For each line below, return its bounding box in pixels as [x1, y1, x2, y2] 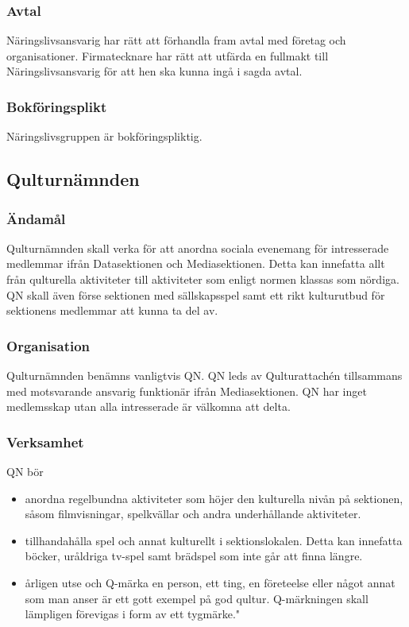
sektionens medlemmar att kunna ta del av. [6, 302, 218, 319]
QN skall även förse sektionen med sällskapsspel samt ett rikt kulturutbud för [6, 286, 385, 303]
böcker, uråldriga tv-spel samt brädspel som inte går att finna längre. [25, 548, 363, 564]
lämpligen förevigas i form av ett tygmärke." [25, 606, 241, 622]
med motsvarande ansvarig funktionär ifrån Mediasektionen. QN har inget [6, 382, 367, 399]
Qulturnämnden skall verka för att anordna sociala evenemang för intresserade [6, 239, 389, 256]
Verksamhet [6, 432, 84, 451]
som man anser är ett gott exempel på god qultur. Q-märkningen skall [25, 590, 368, 606]
